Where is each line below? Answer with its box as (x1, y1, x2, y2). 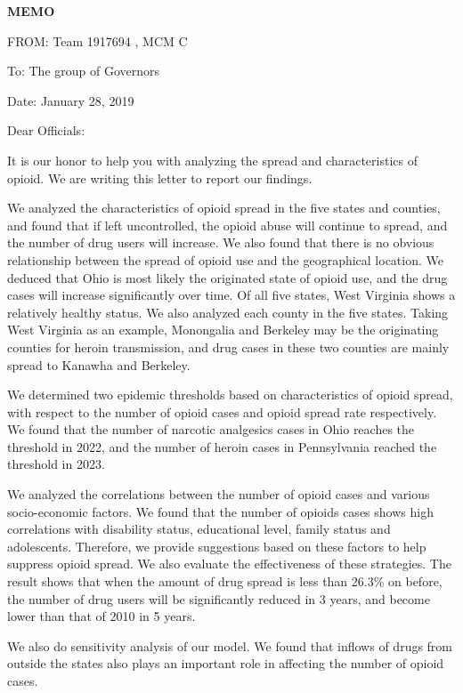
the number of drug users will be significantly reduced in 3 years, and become (7, 589, 430, 608)
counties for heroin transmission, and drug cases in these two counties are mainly (7, 337, 450, 356)
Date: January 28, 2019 (7, 91, 134, 109)
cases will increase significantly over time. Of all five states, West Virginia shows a (7, 286, 456, 304)
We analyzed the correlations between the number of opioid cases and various (7, 485, 430, 504)
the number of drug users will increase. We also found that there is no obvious (7, 233, 435, 252)
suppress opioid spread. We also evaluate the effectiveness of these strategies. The (7, 554, 451, 573)
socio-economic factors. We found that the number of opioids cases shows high (7, 502, 434, 520)
